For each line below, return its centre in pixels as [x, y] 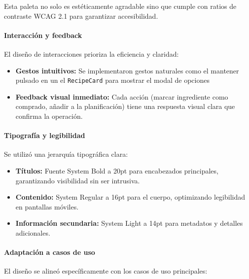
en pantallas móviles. [47, 206]
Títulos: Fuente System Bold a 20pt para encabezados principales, [117, 171]
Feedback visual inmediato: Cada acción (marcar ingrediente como [122, 96]
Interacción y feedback [43, 35]
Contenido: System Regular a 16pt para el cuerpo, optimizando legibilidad [130, 197]
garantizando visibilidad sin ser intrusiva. [78, 180]
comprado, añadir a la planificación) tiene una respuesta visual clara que [125, 106]
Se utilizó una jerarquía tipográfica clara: [66, 154]
